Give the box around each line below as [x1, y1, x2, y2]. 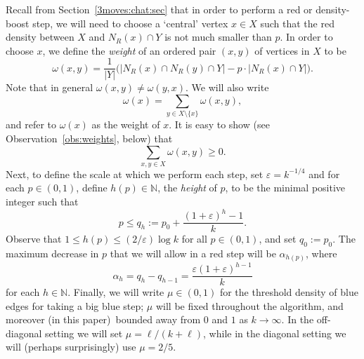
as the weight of [91, 117, 160, 132]
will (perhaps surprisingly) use [6, 339, 136, 354]
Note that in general [6, 80, 93, 95]
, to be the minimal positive [225, 180, 346, 195]
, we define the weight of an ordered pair [42, 43, 216, 57]
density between [6, 29, 74, 44]
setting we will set [45, 325, 123, 340]
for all [181, 231, 207, 246]
